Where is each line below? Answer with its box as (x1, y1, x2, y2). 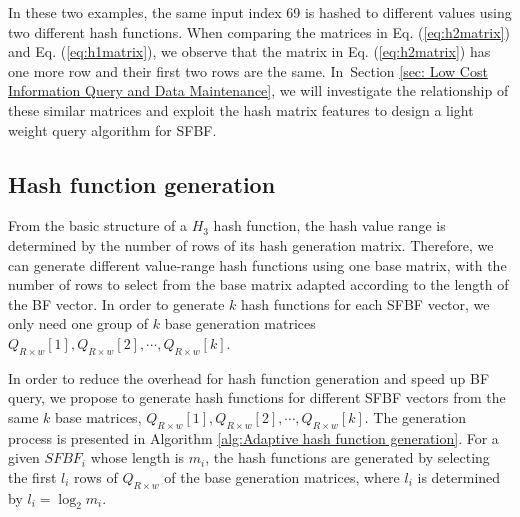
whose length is (90, 447, 185, 468)
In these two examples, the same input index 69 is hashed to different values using (8, 2, 512, 22)
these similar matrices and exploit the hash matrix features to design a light (8, 99, 474, 120)
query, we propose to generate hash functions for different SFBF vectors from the (8, 387, 506, 408)
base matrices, (55, 406, 142, 427)
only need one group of (8, 313, 149, 334)
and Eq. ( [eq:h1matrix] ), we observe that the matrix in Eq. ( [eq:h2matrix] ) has (8, 41, 491, 62)
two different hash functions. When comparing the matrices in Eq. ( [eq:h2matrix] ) (8, 21, 510, 42)
